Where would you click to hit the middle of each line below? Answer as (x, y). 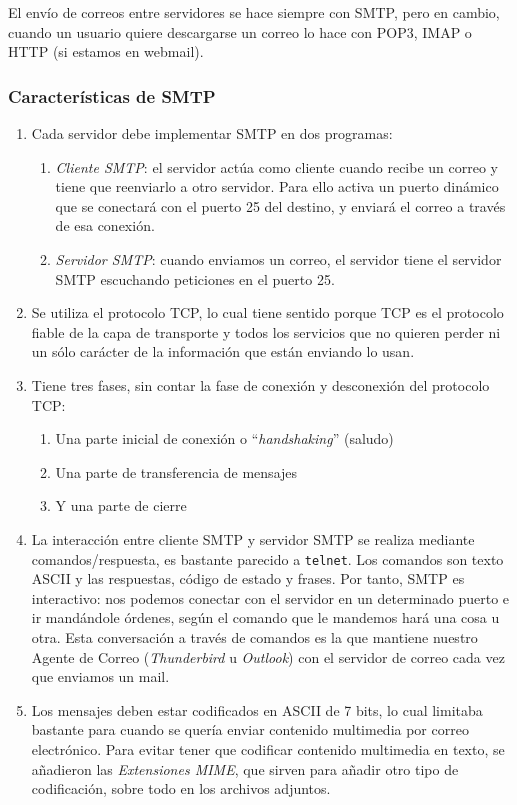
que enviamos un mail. (100, 676)
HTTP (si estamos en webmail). (106, 51)
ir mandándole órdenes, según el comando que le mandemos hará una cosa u (265, 617)
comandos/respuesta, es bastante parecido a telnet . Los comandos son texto (267, 558)
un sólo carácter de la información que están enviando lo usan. (223, 351)
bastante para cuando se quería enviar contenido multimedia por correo (250, 729)
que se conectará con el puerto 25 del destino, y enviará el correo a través (280, 205)
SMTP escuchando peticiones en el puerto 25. (195, 278)
